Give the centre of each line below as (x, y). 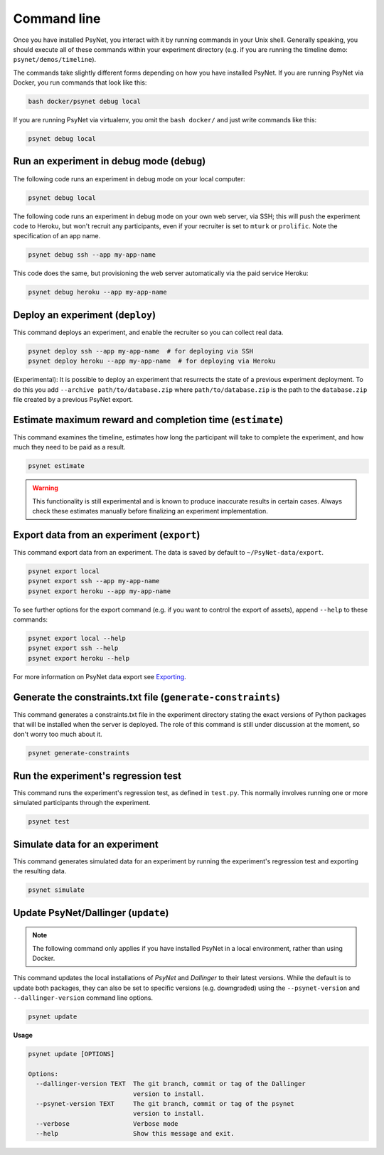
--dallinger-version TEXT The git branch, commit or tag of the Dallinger (171, 1084)
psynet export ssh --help (73, 648)
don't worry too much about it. (58, 734)
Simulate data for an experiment (86, 844)
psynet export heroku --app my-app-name (99, 591)
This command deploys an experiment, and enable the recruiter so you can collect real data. (148, 332)
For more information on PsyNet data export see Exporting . (100, 676)
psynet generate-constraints (79, 753)
